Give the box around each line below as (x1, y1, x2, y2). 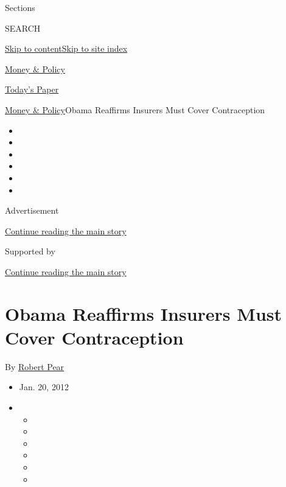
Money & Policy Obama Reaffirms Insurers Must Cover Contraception (5, 103, 265, 116)
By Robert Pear (5, 360, 65, 373)
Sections (5, 1, 35, 13)
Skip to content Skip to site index (5, 42, 128, 55)
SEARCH (5, 21, 41, 34)
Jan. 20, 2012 (19, 380, 69, 393)
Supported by (5, 245, 55, 258)
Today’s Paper (5, 83, 59, 96)
